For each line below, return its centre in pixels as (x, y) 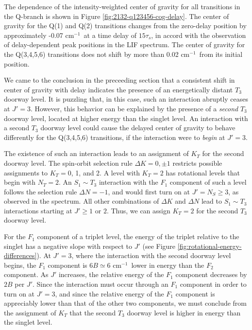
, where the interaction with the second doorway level (151, 255)
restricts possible (197, 163)
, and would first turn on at (149, 191)
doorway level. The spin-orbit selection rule (68, 163)
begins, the (20, 265)
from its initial (221, 54)
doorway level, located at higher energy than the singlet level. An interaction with (126, 118)
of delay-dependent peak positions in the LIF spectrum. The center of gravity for (125, 44)
